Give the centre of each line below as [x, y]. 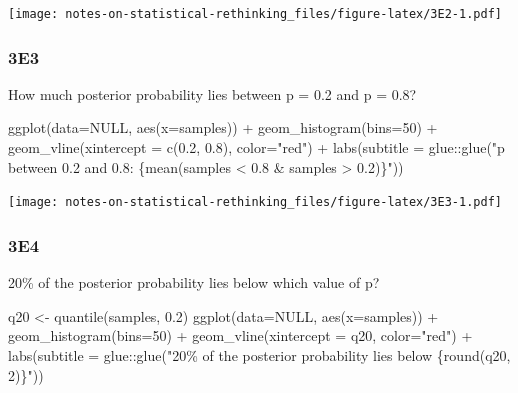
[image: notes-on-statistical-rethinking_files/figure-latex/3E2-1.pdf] [255, 14]
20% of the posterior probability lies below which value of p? [194, 282]
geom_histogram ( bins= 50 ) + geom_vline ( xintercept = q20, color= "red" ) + [240, 335]
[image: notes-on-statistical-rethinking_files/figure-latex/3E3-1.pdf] [255, 202]
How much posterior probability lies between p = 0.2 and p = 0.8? [212, 93]
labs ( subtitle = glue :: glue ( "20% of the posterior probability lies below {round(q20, [259, 354]
